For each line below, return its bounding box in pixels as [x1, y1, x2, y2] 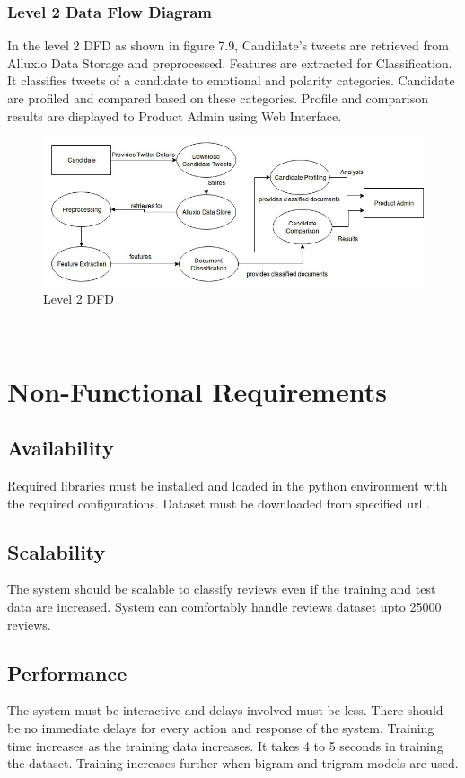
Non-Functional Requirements [7, 372, 387, 409]
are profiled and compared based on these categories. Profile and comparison [7, 89, 428, 107]
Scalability [7, 537, 106, 565]
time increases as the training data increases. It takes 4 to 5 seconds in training [7, 736, 443, 755]
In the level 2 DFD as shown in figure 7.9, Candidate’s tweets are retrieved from [7, 36, 449, 55]
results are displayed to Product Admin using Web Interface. [7, 106, 342, 125]
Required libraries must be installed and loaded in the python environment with [7, 476, 448, 495]
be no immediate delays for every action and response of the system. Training [7, 719, 434, 738]
